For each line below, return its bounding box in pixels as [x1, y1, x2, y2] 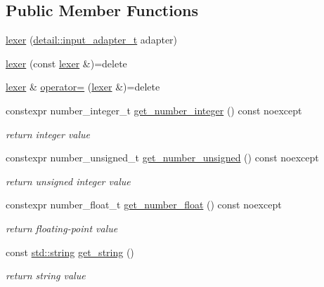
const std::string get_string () [6, 244, 134, 259]
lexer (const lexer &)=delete [6, 55, 127, 70]
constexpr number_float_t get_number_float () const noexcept [6, 197, 282, 212]
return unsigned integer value [6, 173, 131, 188]
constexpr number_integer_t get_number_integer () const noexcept [6, 102, 302, 117]
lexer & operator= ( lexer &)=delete [6, 79, 160, 94]
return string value [6, 268, 86, 283]
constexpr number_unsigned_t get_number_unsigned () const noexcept [6, 150, 319, 165]
